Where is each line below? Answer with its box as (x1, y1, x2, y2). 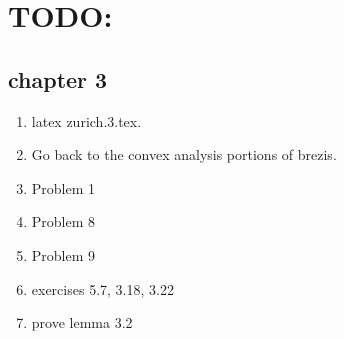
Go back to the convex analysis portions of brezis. (31, 144, 337, 165)
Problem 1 (31, 177, 96, 198)
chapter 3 (8, 63, 108, 94)
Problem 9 (31, 244, 96, 265)
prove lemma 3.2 (31, 312, 133, 333)
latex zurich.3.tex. (31, 110, 142, 131)
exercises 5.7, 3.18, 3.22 (31, 278, 174, 299)
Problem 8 (31, 211, 96, 232)
